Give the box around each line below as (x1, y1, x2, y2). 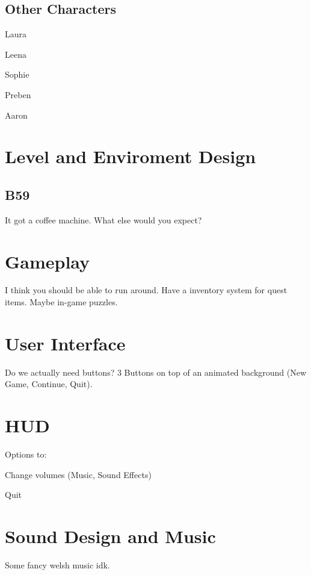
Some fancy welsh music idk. (5, 559, 110, 571)
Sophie (5, 68, 29, 81)
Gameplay (5, 249, 90, 273)
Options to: (5, 448, 47, 461)
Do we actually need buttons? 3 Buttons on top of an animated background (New (5, 365, 307, 378)
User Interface (5, 331, 126, 355)
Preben (5, 88, 31, 101)
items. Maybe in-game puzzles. (5, 296, 118, 308)
